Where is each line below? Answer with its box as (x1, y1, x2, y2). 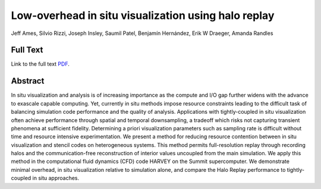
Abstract (11, 76, 45, 86)
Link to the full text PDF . (11, 60, 70, 68)
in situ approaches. (32, 175, 80, 182)
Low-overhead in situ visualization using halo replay (11, 9, 275, 22)
